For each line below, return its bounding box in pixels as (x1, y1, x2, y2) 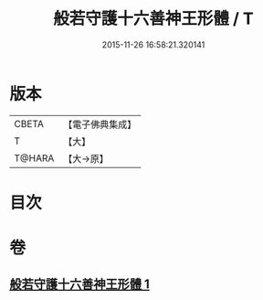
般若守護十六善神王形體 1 (9, 276, 151, 293)
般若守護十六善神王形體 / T (53, 8, 254, 29)
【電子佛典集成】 (63, 118, 137, 131)
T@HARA (14, 152, 55, 165)
